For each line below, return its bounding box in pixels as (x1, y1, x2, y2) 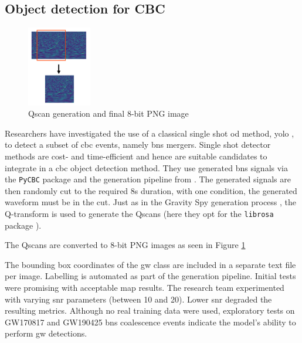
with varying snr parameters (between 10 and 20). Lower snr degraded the (5, 293, 272, 305)
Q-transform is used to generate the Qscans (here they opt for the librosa (5, 208, 274, 219)
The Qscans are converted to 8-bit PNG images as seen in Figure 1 (5, 239, 246, 251)
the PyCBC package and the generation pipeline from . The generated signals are (5, 173, 291, 185)
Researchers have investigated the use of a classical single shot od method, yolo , (5, 127, 294, 139)
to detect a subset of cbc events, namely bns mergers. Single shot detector (5, 138, 271, 151)
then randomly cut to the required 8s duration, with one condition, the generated (5, 184, 297, 196)
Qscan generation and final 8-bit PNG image (28, 107, 189, 120)
